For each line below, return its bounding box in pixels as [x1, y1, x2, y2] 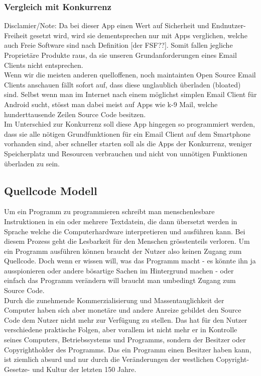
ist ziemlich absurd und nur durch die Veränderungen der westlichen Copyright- [4, 354, 249, 364]
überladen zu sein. [4, 158, 60, 168]
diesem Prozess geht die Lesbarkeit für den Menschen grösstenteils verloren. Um [4, 236, 250, 246]
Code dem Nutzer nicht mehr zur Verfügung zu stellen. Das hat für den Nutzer [4, 314, 247, 325]
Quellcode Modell [4, 182, 97, 198]
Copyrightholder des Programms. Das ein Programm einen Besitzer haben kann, [4, 344, 251, 354]
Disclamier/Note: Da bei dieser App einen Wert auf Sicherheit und [4, 20, 209, 31]
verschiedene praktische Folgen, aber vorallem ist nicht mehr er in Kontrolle [4, 324, 237, 335]
